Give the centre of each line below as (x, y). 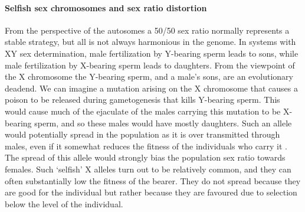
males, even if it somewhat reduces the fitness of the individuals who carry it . (146, 146)
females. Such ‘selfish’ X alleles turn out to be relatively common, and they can (148, 169)
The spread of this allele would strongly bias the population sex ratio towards (145, 157)
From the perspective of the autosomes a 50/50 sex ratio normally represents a (147, 30)
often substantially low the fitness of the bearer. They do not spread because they (153, 180)
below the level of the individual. (64, 203)
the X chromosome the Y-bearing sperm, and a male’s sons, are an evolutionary (149, 76)
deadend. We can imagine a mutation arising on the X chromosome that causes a (151, 88)
